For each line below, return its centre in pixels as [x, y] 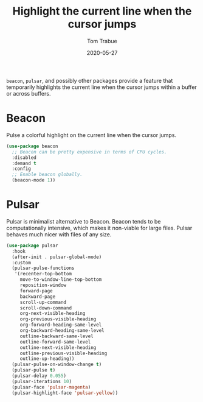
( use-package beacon [33, 146]
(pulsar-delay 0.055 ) [39, 376]
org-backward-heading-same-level [62, 331]
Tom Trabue [102, 41]
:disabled [24, 157]
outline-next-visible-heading [58, 347]
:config [22, 169]
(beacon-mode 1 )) [34, 180]
